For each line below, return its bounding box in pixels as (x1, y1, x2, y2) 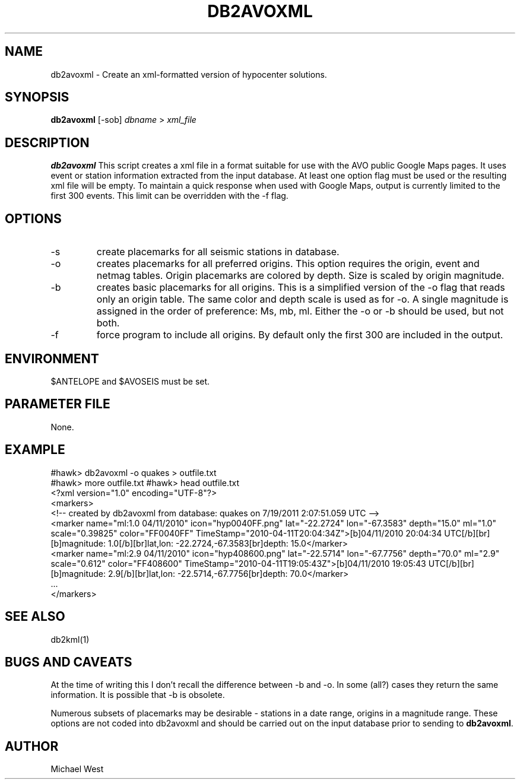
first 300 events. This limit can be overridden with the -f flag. (50, 191, 288, 201)
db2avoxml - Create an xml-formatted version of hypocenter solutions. (50, 69, 327, 80)
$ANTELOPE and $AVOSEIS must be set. (50, 376, 210, 386)
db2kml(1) (50, 634, 90, 645)
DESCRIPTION (5, 135, 90, 150)
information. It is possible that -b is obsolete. (50, 690, 225, 700)
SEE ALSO (5, 609, 65, 624)
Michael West (50, 764, 104, 775)
